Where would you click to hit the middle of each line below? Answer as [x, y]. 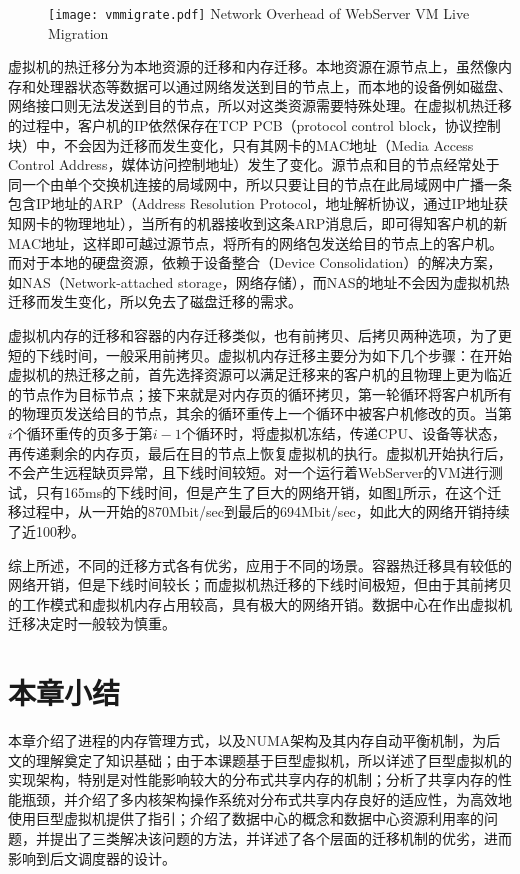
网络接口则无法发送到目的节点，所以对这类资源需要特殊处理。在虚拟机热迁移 [260, 105]
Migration [78, 32]
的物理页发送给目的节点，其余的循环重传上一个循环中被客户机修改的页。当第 [260, 413]
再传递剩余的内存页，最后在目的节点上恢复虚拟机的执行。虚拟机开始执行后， [260, 452]
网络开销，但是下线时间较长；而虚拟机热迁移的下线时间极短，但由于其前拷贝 [260, 584]
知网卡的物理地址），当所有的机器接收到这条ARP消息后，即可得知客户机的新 [258, 223]
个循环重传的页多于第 [82, 432]
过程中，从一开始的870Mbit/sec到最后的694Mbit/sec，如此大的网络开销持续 [265, 511]
